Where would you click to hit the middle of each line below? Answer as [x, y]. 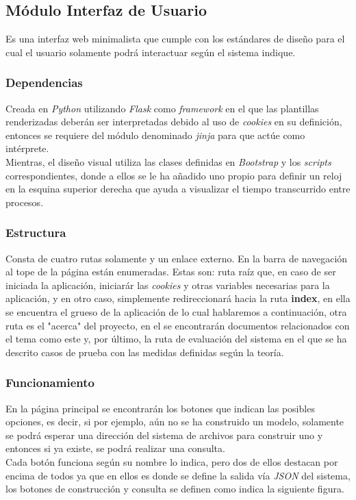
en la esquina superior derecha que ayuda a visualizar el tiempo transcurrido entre [178, 189]
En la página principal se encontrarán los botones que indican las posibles [160, 408]
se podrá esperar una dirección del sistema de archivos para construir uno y [164, 435]
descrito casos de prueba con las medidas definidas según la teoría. [145, 352]
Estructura [36, 233]
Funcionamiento [50, 383]
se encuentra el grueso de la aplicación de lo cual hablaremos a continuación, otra [176, 311]
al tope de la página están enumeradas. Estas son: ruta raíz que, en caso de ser [171, 272]
